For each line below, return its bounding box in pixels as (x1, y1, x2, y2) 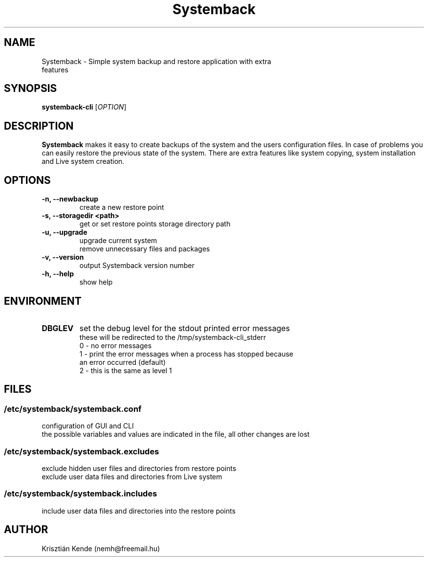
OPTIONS (4, 174, 51, 186)
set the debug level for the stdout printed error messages (79, 323, 290, 333)
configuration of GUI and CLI (42, 422, 134, 430)
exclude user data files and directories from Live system (42, 472, 222, 481)
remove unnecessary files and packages (79, 245, 210, 253)
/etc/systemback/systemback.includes (4, 489, 157, 499)
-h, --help (42, 269, 74, 278)
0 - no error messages (79, 341, 152, 350)
